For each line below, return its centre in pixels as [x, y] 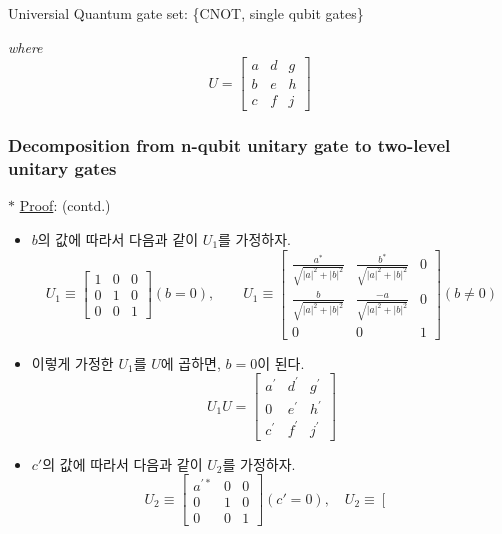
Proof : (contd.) [65, 205]
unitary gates [62, 168]
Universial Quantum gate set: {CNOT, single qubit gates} [186, 13]
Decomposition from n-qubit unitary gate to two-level [229, 145]
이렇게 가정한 [72, 362]
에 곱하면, [190, 362]
